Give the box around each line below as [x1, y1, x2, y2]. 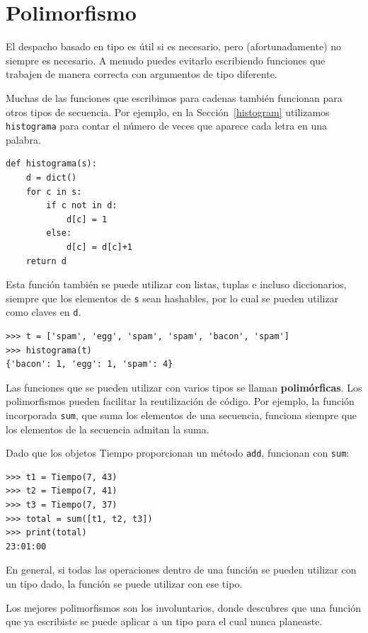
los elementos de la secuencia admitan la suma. [6, 421, 209, 436]
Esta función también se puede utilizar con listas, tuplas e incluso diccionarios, [6, 277, 347, 292]
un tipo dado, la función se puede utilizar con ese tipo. [6, 576, 243, 591]
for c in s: [25, 186, 82, 197]
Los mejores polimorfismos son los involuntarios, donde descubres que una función [6, 600, 361, 615]
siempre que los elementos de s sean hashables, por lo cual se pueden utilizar [6, 290, 339, 305]
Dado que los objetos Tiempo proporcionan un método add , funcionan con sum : [6, 445, 350, 460]
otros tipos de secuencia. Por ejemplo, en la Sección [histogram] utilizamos [6, 104, 330, 119]
